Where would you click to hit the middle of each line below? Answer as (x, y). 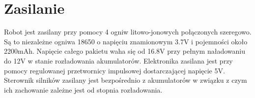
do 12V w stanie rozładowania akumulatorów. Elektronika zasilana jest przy (118, 60)
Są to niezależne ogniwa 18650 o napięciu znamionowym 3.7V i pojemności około (126, 41)
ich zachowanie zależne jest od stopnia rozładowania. (83, 89)
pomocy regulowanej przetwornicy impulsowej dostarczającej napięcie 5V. (114, 70)
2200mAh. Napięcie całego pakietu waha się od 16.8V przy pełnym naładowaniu (125, 51)
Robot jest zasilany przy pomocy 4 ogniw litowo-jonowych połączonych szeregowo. (128, 32)
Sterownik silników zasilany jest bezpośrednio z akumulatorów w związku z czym (126, 80)
